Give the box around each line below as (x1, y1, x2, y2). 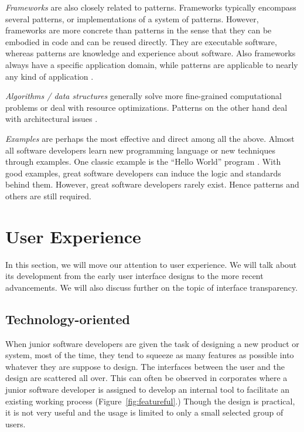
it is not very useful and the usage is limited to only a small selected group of (5, 406, 283, 419)
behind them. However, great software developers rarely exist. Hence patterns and (5, 178, 299, 191)
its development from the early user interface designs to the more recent (5, 270, 264, 282)
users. (5, 417, 26, 430)
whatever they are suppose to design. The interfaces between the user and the (5, 360, 285, 372)
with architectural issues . (5, 113, 98, 125)
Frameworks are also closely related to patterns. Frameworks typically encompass (5, 1, 296, 13)
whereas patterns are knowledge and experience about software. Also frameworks (5, 47, 296, 59)
